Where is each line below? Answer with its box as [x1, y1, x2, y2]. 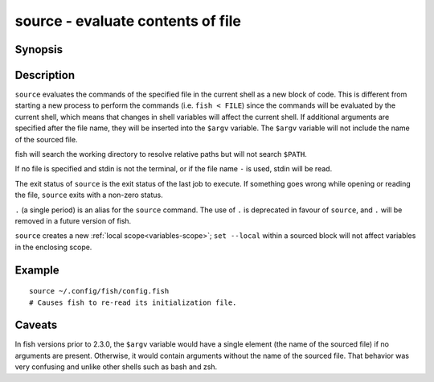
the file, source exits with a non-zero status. [14, 190, 164, 200]
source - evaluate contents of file [14, 12, 241, 30]
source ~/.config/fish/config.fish [29, 286, 170, 296]
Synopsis [14, 43, 63, 56]
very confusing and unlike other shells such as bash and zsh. [14, 362, 218, 372]
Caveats [14, 318, 58, 332]
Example [14, 263, 59, 277]
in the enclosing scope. [14, 242, 92, 252]
